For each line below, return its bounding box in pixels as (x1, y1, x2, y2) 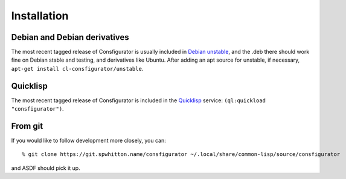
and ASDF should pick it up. (11, 164, 81, 172)
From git (11, 121, 43, 131)
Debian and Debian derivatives (11, 32, 129, 42)
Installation (11, 9, 69, 22)
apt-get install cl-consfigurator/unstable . (11, 65, 144, 72)
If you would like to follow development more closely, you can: (11, 137, 166, 145)
